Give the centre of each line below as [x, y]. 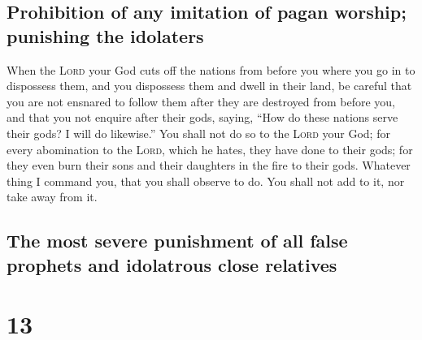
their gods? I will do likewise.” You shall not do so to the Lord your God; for [198, 133]
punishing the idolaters [105, 35]
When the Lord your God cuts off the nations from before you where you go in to [211, 69]
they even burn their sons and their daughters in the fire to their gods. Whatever [209, 165]
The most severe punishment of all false [177, 241]
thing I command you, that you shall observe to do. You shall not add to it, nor [206, 181]
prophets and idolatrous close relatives [172, 264]
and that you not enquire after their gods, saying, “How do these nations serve [202, 117]
